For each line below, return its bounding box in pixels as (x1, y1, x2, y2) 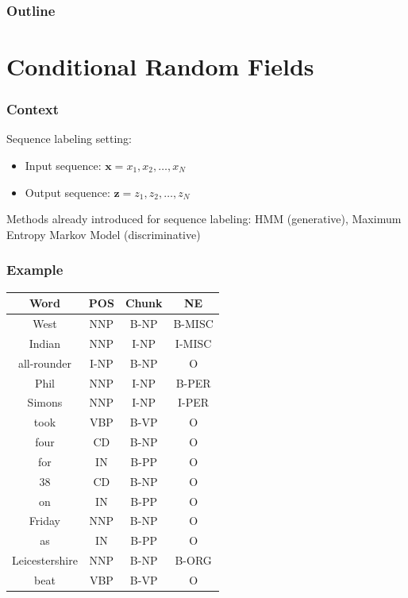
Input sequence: (25, 157, 102, 174)
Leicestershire (12, 552, 78, 569)
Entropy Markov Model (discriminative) (6, 226, 201, 242)
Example (6, 260, 64, 280)
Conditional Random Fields (6, 50, 314, 83)
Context (6, 99, 60, 119)
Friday (29, 512, 60, 529)
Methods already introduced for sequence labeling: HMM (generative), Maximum (6, 210, 402, 227)
